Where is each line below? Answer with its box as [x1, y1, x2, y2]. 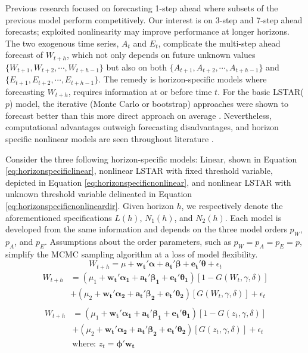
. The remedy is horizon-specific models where [98, 73, 267, 85]
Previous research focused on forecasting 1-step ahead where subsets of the [5, 2, 278, 14]
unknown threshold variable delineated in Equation [5, 188, 192, 200]
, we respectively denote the [181, 199, 283, 211]
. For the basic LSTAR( [217, 85, 304, 97]
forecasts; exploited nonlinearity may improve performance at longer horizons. [5, 25, 290, 38]
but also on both [106, 60, 167, 73]
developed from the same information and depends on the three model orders [5, 223, 287, 235]
